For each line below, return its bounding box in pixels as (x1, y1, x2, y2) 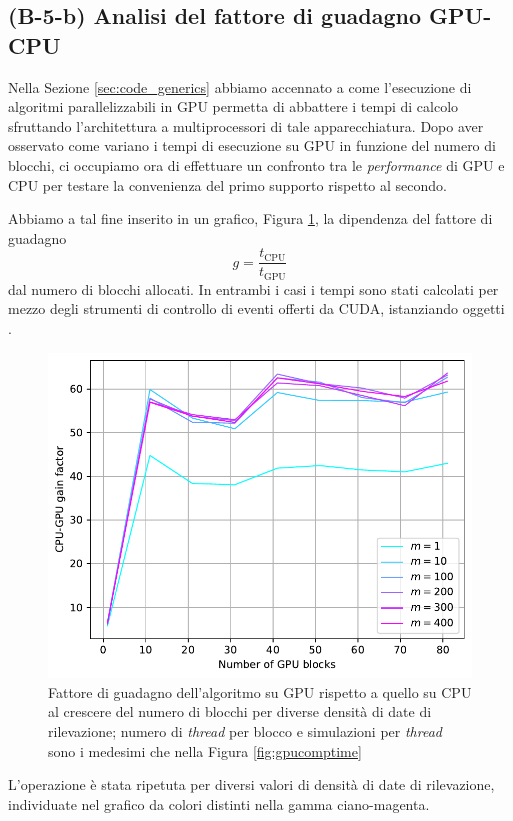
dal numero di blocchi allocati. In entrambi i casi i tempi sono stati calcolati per (8, 278, 499, 299)
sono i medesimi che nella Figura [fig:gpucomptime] (48, 740, 362, 761)
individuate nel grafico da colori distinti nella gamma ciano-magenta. (8, 793, 430, 814)
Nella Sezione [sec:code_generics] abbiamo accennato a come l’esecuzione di (8, 76, 472, 97)
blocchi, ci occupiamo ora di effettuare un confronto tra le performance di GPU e (8, 154, 505, 175)
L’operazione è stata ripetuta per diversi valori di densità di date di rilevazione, (8, 774, 495, 795)
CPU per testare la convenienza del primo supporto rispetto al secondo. (8, 174, 447, 195)
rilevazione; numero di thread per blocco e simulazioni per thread (48, 720, 442, 741)
